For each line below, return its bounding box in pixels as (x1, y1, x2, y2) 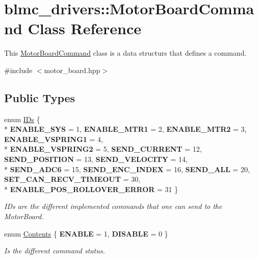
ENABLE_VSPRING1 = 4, (4, 133, 103, 144)
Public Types (4, 89, 75, 105)
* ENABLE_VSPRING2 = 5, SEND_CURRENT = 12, (4, 144, 202, 154)
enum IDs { (4, 113, 40, 124)
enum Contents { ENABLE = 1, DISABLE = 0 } (4, 228, 168, 239)
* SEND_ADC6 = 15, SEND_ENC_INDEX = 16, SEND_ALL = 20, (4, 163, 250, 174)
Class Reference (28, 18, 141, 39)
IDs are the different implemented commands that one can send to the (4, 201, 222, 211)
